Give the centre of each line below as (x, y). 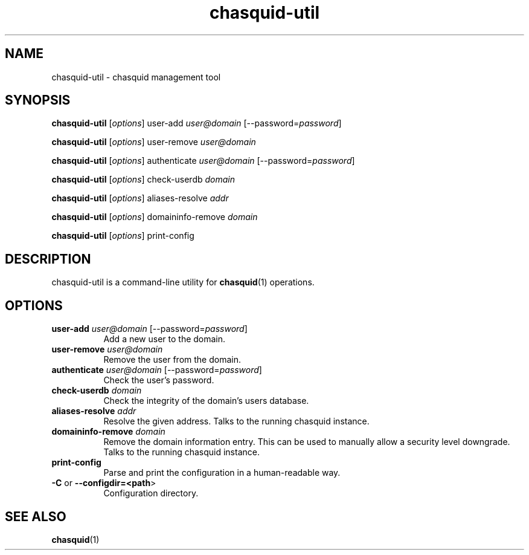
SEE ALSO (36, 516)
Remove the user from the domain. (172, 360)
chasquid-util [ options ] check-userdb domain (143, 180)
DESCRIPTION (48, 259)
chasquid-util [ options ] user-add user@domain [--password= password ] (197, 123)
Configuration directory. (151, 493)
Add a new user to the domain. (165, 339)
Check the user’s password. (159, 380)
